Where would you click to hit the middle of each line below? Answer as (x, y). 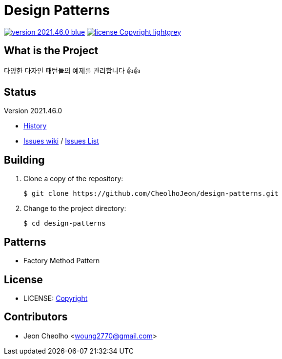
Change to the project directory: (75, 209)
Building (24, 160)
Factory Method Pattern (62, 261)
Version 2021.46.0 (33, 111)
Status (20, 92)
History (35, 126)
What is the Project (51, 51)
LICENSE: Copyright (56, 298)
